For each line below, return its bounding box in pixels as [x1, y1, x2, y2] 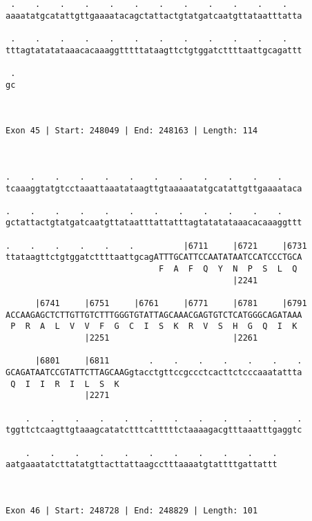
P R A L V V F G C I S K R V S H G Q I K [10, 321, 298, 332]
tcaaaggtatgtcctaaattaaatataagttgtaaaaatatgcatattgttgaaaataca [6, 183, 302, 193]
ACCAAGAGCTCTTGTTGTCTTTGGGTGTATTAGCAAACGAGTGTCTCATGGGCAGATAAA [6, 310, 302, 320]
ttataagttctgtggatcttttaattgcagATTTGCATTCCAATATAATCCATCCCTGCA [6, 252, 302, 263]
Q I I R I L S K [10, 379, 119, 389]
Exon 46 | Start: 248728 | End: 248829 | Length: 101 [6, 505, 258, 515]
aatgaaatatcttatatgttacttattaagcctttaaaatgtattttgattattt [6, 460, 277, 470]
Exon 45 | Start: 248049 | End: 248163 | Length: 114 [6, 126, 258, 136]
